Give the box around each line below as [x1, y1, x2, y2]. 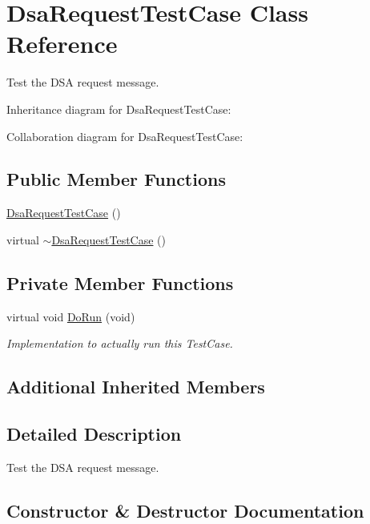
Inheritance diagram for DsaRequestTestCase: [6, 100, 231, 117]
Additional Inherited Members [6, 374, 265, 399]
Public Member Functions [6, 167, 226, 191]
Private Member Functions [6, 270, 234, 295]
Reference [6, 27, 118, 60]
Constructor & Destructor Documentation [6, 498, 364, 522]
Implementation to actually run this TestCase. [6, 335, 233, 352]
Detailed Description [6, 421, 182, 446]
